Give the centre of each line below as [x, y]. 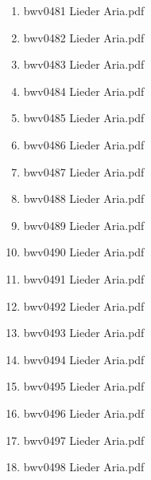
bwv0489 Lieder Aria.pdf [84, 225]
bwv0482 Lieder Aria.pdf [84, 37]
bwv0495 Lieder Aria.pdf [84, 386]
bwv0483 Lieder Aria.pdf [84, 64]
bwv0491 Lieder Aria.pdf [84, 278]
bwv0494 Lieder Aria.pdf [84, 359]
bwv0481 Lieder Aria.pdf [84, 10]
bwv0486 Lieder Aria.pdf [84, 144]
